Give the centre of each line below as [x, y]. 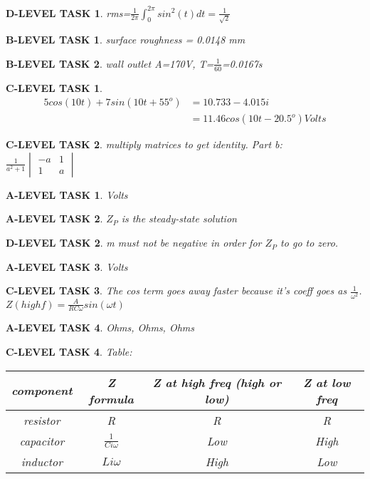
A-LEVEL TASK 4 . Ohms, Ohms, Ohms [100, 328]
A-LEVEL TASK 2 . [54, 218]
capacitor [42, 441]
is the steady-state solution [179, 218]
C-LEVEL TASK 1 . [54, 87]
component [42, 391]
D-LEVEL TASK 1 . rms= [68, 12]
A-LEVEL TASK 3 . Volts [67, 266]
